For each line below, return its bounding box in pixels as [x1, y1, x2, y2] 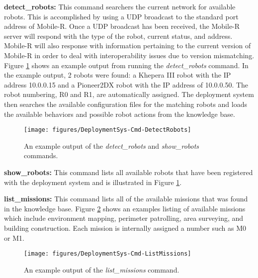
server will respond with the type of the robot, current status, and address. [4, 30, 233, 41]
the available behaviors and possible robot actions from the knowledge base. [4, 108, 235, 119]
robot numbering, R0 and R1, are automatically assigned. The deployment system [4, 89, 254, 99]
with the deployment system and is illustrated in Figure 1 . [4, 177, 182, 187]
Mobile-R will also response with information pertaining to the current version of [4, 40, 251, 51]
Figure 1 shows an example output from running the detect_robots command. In [4, 60, 249, 70]
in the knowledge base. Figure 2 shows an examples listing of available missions [4, 203, 246, 213]
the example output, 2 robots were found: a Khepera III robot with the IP [4, 70, 231, 80]
